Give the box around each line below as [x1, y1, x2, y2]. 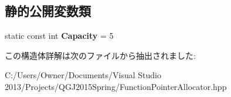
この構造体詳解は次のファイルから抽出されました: [5, 49, 196, 61]
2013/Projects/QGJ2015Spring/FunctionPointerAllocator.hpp [5, 80, 227, 92]
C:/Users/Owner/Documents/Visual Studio [5, 69, 161, 81]
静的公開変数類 [5, 2, 91, 20]
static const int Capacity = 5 [5, 29, 114, 42]
